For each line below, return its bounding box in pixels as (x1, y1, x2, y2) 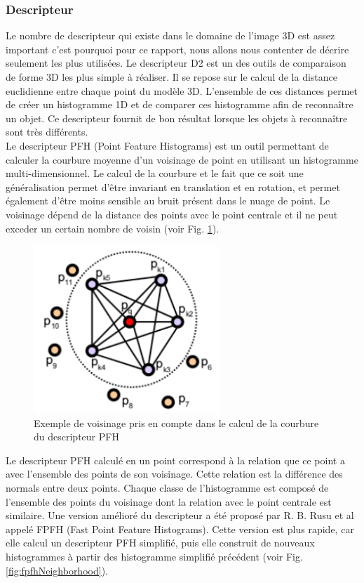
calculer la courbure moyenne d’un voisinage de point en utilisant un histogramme (6, 152, 358, 166)
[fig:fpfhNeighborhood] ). (6, 563, 108, 577)
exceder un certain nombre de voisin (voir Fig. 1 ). (6, 221, 220, 235)
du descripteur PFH (34, 429, 119, 444)
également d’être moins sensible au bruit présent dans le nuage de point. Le (6, 193, 330, 208)
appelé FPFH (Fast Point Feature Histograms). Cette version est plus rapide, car (6, 521, 354, 536)
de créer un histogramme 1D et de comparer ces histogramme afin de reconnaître (6, 97, 353, 112)
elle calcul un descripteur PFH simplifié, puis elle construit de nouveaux (6, 535, 315, 550)
